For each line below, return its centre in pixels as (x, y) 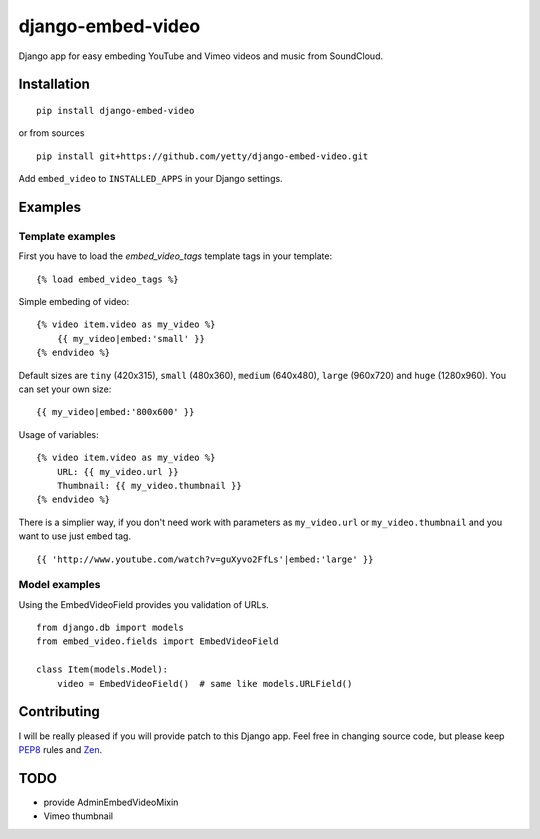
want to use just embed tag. (75, 536)
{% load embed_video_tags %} (107, 279)
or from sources (51, 133)
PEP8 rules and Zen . (60, 749)
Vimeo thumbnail (78, 816)
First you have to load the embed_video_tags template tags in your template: (175, 256)
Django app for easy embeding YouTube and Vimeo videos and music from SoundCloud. (201, 56)
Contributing (59, 711)
